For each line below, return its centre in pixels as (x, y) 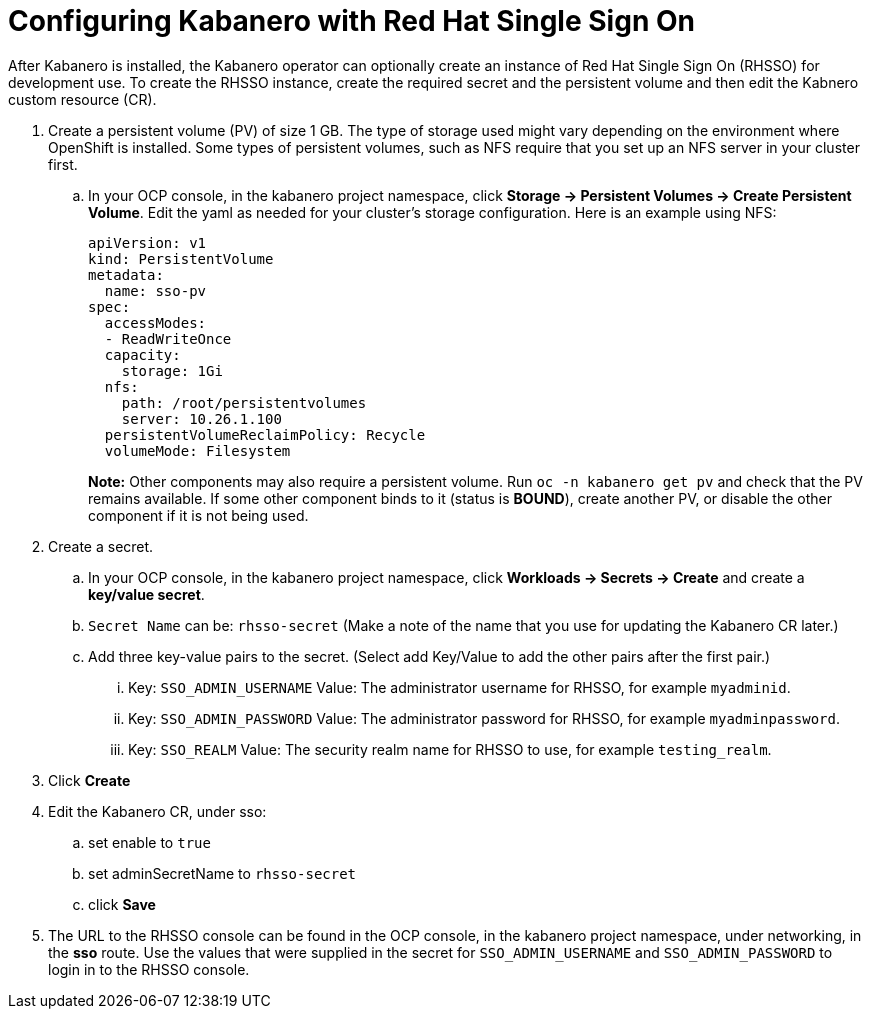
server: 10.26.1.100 (201, 418)
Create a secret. (101, 546)
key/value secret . (146, 594)
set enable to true (149, 842)
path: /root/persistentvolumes (244, 402)
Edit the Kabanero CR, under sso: (157, 811)
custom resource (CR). (82, 99)
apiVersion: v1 (147, 242)
